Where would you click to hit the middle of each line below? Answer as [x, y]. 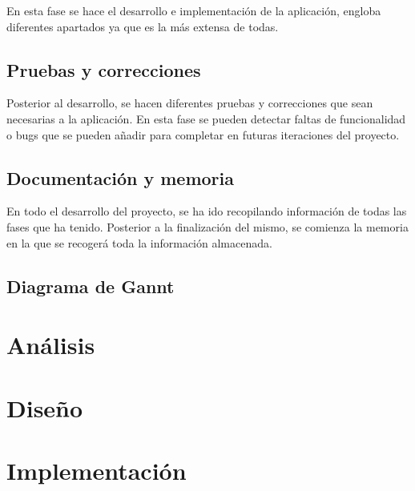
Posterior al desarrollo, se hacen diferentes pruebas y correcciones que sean [190, 103]
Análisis [51, 345]
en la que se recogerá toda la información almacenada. [139, 242]
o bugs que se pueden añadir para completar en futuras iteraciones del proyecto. [203, 134]
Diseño [45, 407]
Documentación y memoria [121, 177]
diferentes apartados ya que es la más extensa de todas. [143, 26]
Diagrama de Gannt [91, 286]
